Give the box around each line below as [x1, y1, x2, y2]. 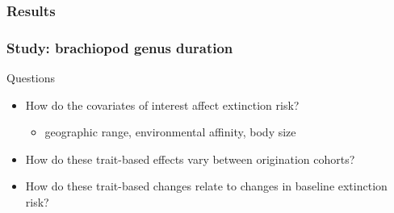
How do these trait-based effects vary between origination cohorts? [25, 150, 355, 167]
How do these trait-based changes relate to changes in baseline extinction [25, 177, 388, 194]
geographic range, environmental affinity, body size [44, 123, 296, 140]
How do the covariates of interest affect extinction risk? [25, 96, 300, 113]
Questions [6, 69, 56, 86]
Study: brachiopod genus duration [6, 37, 233, 57]
